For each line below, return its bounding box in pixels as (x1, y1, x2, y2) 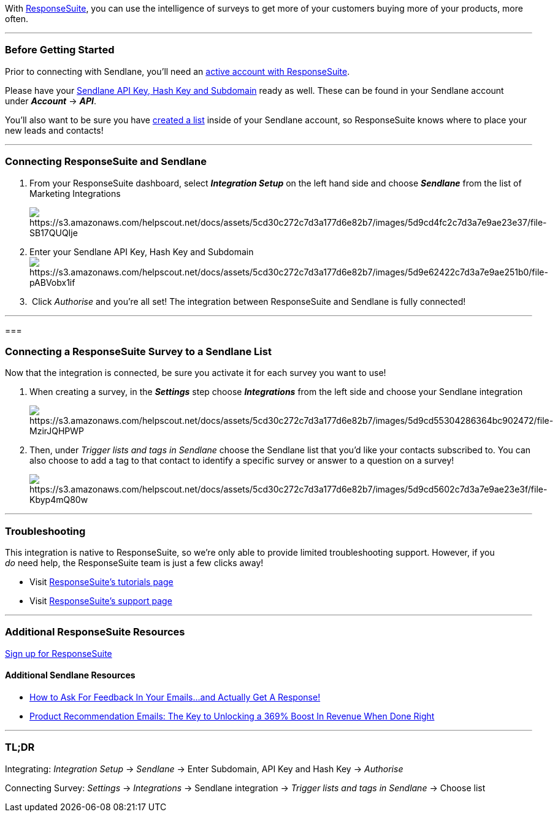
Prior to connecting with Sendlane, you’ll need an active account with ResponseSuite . (5, 66, 350, 77)
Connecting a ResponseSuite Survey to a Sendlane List (5, 345, 272, 358)
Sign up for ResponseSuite (5, 648, 112, 659)
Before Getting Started (5, 44, 115, 56)
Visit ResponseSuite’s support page (29, 596, 172, 606)
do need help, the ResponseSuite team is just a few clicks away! (5, 558, 264, 568)
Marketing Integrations (29, 188, 121, 199)
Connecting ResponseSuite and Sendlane (5, 155, 207, 168)
